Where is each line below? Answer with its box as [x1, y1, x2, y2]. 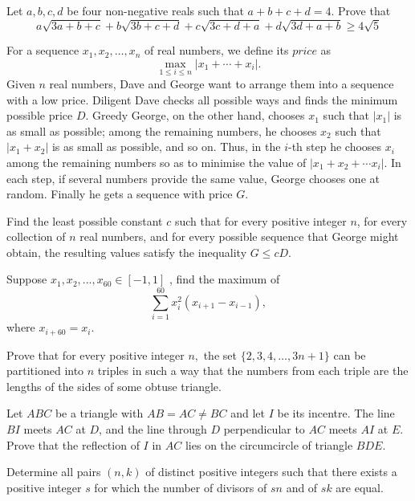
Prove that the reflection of [6, 436, 140, 453]
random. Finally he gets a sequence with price [6, 185, 233, 202]
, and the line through [99, 421, 207, 438]
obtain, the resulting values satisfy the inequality [6, 243, 247, 260]
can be [333, 346, 366, 363]
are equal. [336, 479, 384, 495]
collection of [6, 228, 66, 245]
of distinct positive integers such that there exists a [145, 463, 397, 480]
